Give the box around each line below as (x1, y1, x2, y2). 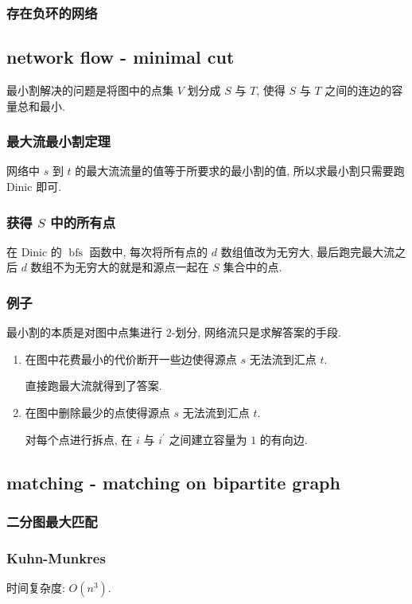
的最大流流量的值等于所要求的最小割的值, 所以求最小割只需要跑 (75, 162, 405, 179)
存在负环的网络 (6, 2, 98, 22)
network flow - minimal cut (6, 45, 235, 69)
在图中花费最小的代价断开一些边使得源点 (25, 350, 237, 367)
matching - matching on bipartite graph (6, 470, 340, 494)
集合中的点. (223, 259, 282, 275)
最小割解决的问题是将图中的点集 (6, 82, 173, 99)
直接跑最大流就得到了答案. (25, 377, 162, 394)
